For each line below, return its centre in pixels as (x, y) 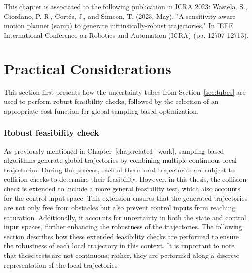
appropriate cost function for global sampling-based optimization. (101, 111)
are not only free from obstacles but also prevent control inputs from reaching (120, 208)
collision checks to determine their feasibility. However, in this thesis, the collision (125, 179)
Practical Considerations (88, 68)
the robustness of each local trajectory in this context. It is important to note (119, 246)
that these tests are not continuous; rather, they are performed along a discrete (122, 255)
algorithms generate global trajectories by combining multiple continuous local (120, 160)
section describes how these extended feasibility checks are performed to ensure (122, 236)
